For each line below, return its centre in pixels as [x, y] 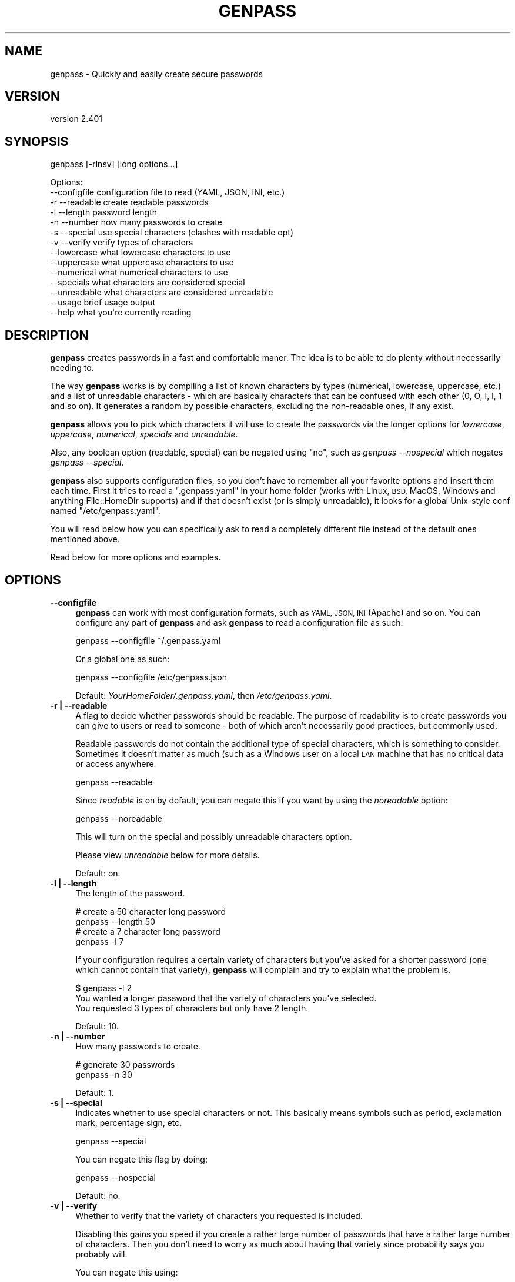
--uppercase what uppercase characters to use [142, 263]
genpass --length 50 [115, 921]
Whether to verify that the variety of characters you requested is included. [219, 1215]
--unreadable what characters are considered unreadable [162, 293]
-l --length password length [104, 212]
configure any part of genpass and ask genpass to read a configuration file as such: [239, 622]
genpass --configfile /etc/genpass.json [151, 677]
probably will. [101, 1254]
